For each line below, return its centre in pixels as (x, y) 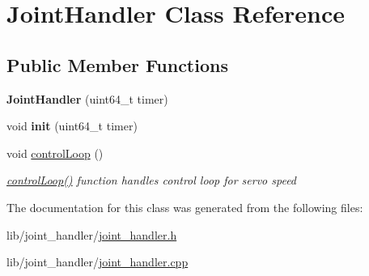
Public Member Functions (117, 64)
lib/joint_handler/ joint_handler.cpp (98, 262)
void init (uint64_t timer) (72, 126)
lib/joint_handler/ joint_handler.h (92, 234)
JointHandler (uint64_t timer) (87, 98)
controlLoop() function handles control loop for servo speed (152, 180)
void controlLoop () (55, 153)
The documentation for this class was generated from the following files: (185, 207)
